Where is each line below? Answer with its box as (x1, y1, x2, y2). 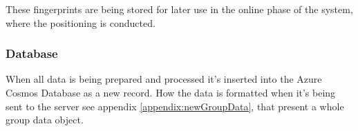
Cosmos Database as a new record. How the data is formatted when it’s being (6, 85, 336, 99)
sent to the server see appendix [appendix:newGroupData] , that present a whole (6, 99, 344, 113)
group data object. (6, 112, 84, 127)
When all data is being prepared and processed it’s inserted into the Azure (6, 72, 322, 86)
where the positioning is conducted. (6, 15, 156, 30)
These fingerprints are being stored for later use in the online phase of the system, (6, 2, 353, 16)
